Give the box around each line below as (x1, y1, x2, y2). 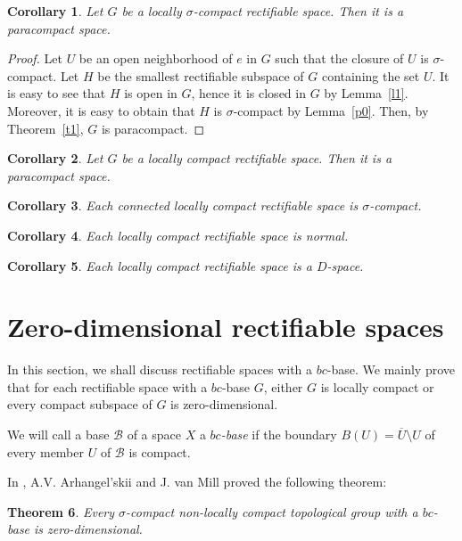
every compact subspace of (7, 395, 153, 414)
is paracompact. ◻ (101, 119, 205, 137)
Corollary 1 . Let (7, 2, 103, 20)
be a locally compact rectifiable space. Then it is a (121, 149, 392, 168)
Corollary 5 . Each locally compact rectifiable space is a (7, 256, 312, 275)
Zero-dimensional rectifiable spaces (7, 308, 444, 345)
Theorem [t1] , (7, 119, 84, 137)
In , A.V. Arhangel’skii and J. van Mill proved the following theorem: (7, 472, 387, 491)
